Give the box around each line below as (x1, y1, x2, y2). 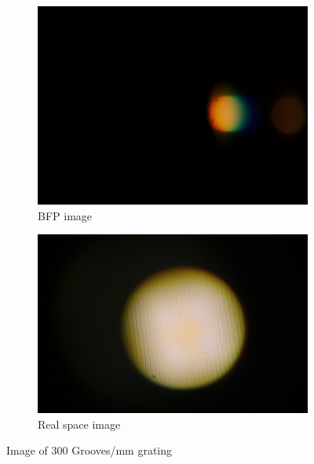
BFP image (38, 207, 93, 223)
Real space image (38, 415, 121, 432)
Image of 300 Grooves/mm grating (6, 442, 173, 459)
